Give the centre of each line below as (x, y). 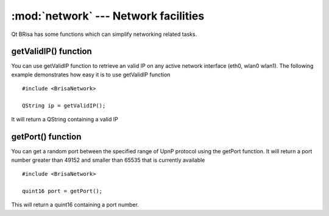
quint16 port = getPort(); (62, 191)
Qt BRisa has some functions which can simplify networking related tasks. (104, 34)
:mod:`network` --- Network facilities (108, 16)
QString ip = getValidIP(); (64, 106)
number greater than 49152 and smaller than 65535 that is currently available (108, 160)
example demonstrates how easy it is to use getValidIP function (91, 74)
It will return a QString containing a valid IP (65, 120)
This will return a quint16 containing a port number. (75, 205)
